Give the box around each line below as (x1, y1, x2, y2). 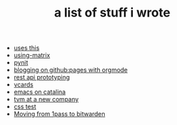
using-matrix (13, 51, 50, 59)
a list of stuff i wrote (54, 5, 171, 21)
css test (13, 102, 37, 111)
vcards (13, 81, 34, 89)
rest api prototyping (13, 73, 70, 81)
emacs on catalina (13, 88, 66, 96)
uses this (13, 44, 40, 52)
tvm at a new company (13, 95, 79, 104)
